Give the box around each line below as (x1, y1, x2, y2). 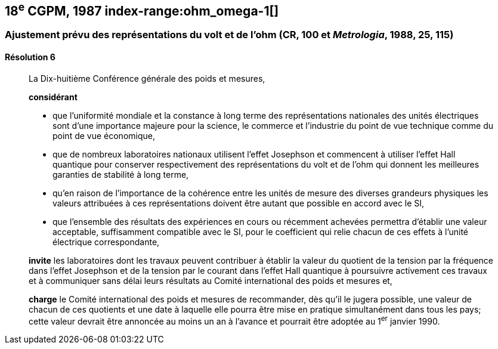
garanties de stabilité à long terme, (52, 169, 189, 180)
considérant (29, 91, 78, 102)
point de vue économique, (52, 130, 155, 141)
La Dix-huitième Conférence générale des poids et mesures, (29, 73, 265, 84)
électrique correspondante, (52, 236, 160, 247)
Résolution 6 (5, 52, 55, 63)
